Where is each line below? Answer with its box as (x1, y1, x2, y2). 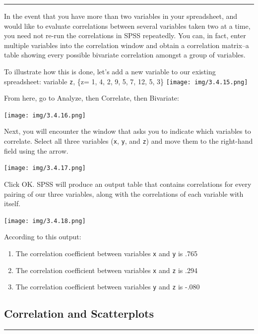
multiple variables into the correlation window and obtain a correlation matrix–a (4, 40, 249, 50)
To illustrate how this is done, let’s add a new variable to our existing (4, 66, 216, 76)
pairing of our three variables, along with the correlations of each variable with (4, 188, 244, 199)
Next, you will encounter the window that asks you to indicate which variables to (4, 126, 251, 136)
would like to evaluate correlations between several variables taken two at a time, (4, 20, 251, 31)
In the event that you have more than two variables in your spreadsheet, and (4, 11, 238, 21)
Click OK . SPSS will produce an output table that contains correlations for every (4, 178, 252, 189)
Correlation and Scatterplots (4, 306, 154, 321)
